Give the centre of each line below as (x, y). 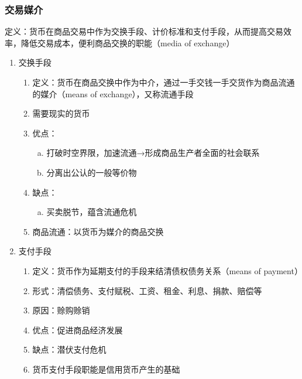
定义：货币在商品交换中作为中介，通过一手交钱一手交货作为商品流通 (164, 82)
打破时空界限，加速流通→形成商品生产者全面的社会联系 (153, 153)
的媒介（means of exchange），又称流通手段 (113, 93)
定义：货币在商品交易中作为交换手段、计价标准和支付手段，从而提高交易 (144, 31)
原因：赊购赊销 (61, 310)
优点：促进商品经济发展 (78, 330)
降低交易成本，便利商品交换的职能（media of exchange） (128, 42)
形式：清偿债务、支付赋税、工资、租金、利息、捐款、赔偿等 (147, 290)
